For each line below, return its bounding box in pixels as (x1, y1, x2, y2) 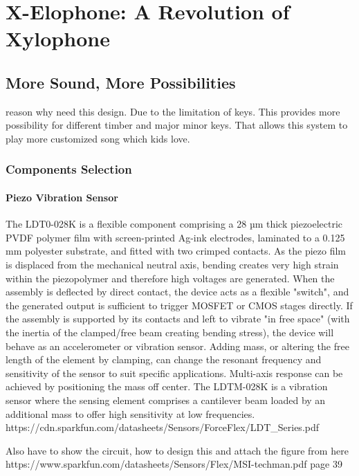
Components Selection (6, 161, 132, 178)
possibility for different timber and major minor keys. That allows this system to (6, 118, 348, 132)
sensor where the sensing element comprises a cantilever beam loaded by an (6, 392, 326, 407)
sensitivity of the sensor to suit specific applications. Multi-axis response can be (6, 365, 343, 380)
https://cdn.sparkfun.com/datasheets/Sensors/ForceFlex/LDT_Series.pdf (6, 420, 320, 434)
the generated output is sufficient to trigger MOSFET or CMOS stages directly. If (6, 297, 353, 312)
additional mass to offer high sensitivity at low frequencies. (6, 406, 255, 421)
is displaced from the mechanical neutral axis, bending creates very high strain (6, 257, 339, 271)
